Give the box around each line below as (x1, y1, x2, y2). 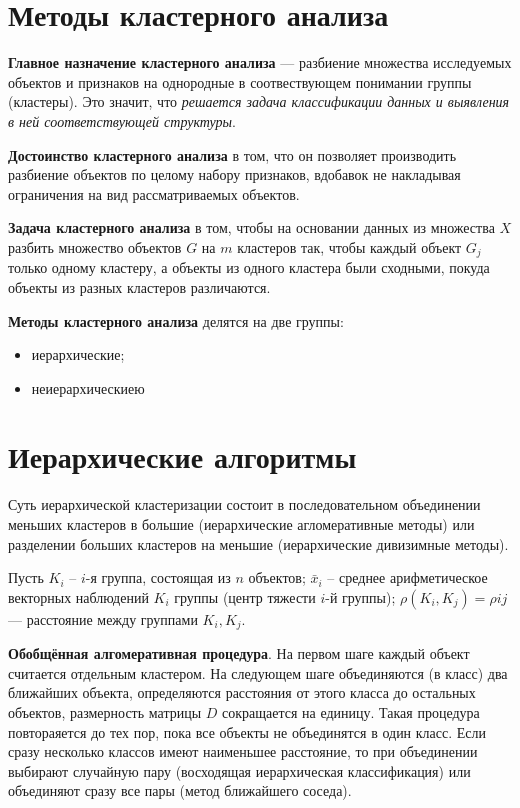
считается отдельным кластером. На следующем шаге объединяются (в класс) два (8, 662, 508, 683)
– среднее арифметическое (327, 567, 488, 588)
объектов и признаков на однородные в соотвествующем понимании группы (8, 71, 472, 92)
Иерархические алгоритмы (8, 436, 357, 477)
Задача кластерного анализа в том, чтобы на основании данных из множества (8, 217, 495, 238)
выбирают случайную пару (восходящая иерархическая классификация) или (8, 760, 471, 781)
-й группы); (325, 586, 396, 607)
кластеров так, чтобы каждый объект (237, 236, 462, 257)
